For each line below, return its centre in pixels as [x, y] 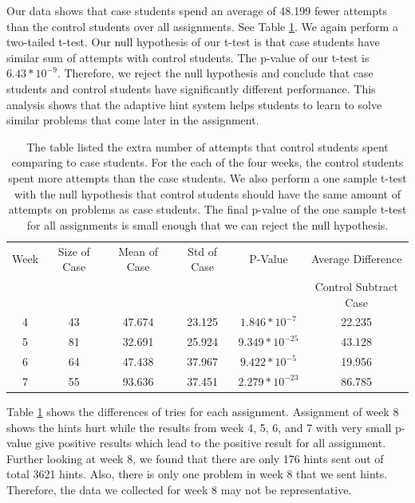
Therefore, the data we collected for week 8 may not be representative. [179, 490]
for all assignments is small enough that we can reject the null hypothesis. [207, 224]
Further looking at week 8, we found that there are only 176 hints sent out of [195, 458]
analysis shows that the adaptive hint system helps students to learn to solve [194, 104]
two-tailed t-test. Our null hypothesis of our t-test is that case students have [193, 42]
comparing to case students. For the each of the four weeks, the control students [207, 162]
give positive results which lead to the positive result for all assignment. [211, 443]
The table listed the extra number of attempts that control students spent [207, 146]
